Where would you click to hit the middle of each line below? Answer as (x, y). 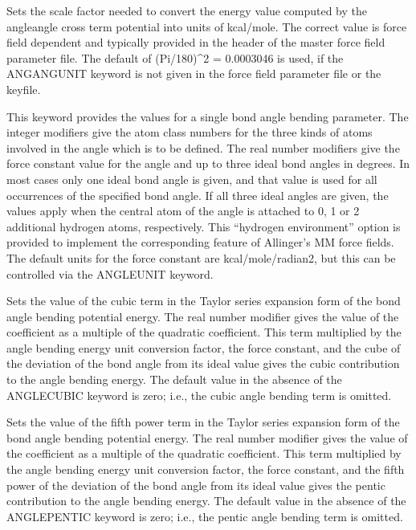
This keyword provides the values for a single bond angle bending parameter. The (208, 116)
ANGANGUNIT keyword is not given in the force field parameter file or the (194, 73)
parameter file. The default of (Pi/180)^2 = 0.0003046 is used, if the (175, 57)
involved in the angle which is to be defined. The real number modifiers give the (203, 147)
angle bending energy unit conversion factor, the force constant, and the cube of (204, 347)
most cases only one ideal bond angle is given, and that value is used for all (192, 179)
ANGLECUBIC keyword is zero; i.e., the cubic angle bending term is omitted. (199, 395)
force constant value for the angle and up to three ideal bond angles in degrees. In (208, 163)
